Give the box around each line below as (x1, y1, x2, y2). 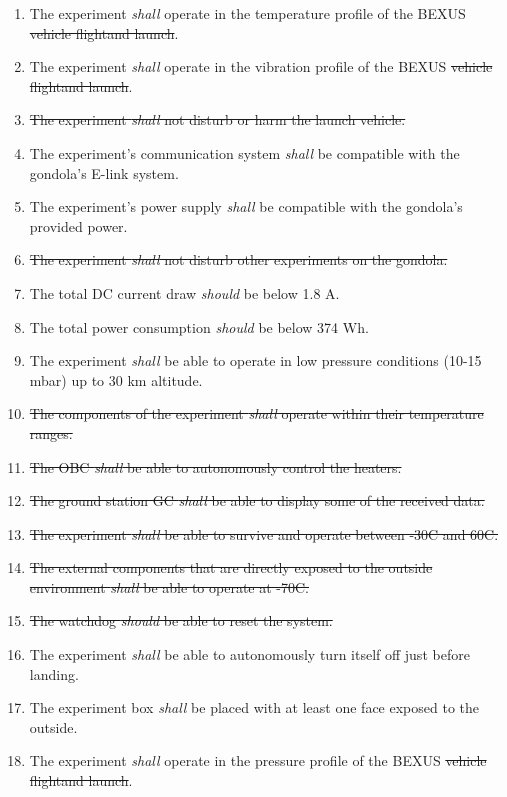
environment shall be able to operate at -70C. (29, 576, 309, 597)
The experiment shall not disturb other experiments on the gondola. (29, 249, 448, 270)
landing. (29, 663, 79, 684)
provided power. (29, 215, 128, 236)
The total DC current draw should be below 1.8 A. (29, 282, 340, 303)
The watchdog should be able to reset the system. (29, 610, 333, 631)
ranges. (29, 422, 73, 443)
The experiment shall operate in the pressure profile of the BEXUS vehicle (29, 750, 487, 771)
